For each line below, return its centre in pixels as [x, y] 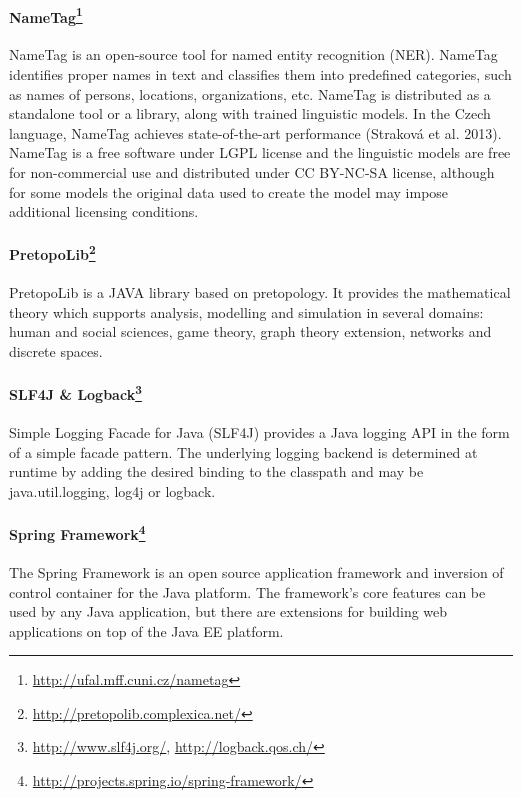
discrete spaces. [56, 351]
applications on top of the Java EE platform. [146, 630]
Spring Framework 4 [77, 532]
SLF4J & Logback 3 [75, 392]
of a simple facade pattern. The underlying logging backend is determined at [243, 451]
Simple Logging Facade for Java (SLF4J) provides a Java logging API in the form [259, 432]
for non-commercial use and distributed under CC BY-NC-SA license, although [252, 172]
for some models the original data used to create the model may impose [229, 191]
